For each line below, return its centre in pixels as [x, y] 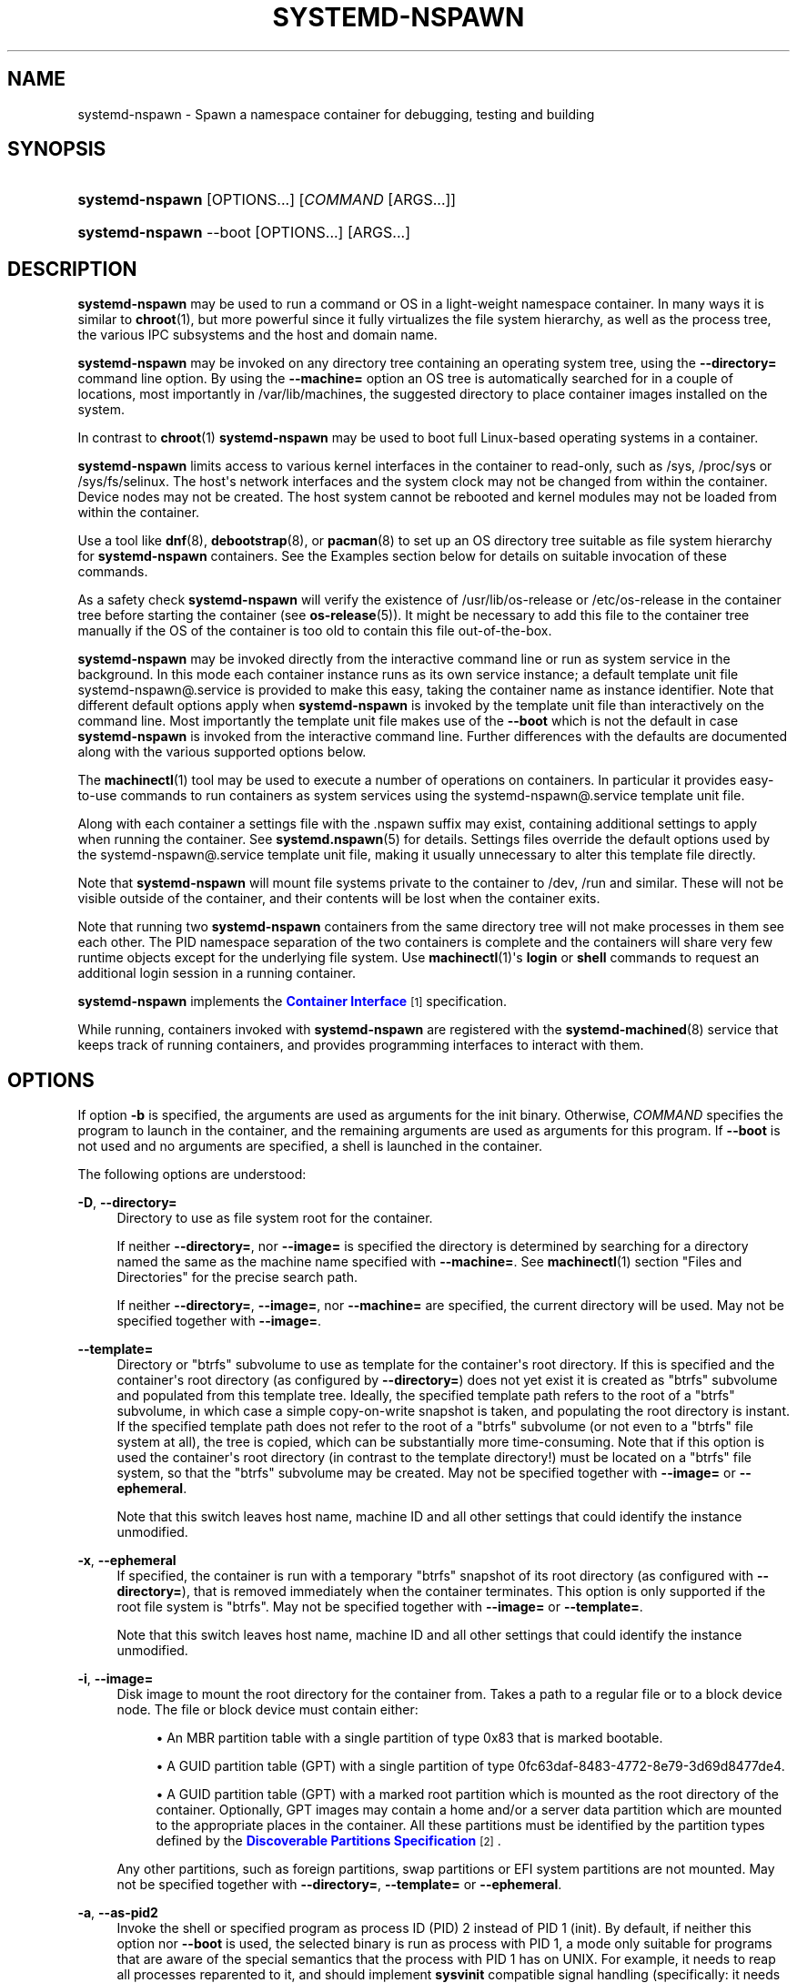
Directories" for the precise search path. [237, 1277]
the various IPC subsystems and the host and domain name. [257, 335]
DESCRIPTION [72, 269]
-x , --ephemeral [127, 1561]
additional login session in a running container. [217, 973]
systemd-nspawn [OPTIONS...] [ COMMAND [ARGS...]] [267, 200]
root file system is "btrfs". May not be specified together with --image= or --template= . [380, 1607]
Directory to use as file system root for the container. [275, 1218]
